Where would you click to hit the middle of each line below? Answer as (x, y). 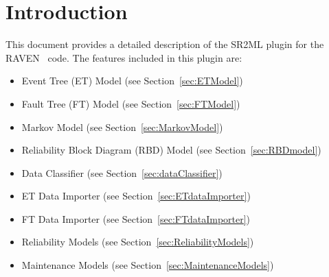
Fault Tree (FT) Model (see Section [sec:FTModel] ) (131, 103)
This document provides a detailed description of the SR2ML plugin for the (165, 44)
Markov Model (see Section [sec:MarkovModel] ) (122, 127)
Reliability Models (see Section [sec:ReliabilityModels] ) (138, 242)
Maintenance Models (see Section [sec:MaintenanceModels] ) (148, 265)
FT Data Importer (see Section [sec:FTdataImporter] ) (136, 218)
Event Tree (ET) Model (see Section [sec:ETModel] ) (132, 81)
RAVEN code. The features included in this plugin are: (124, 57)
